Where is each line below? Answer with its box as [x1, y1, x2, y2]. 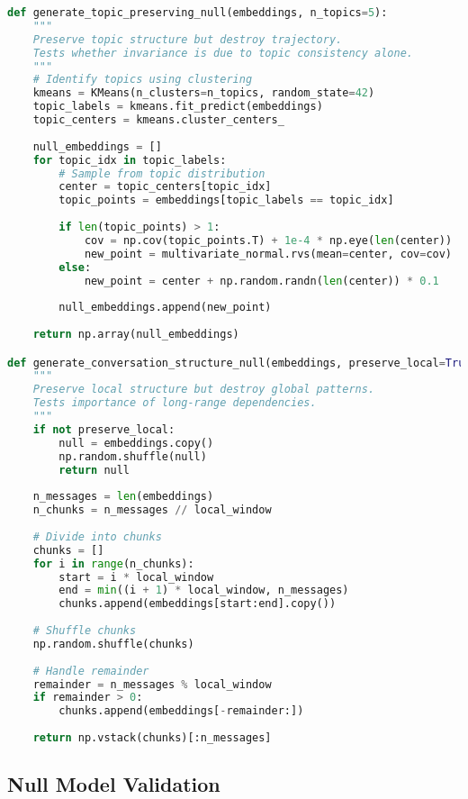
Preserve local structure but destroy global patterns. [32, 383, 375, 396]
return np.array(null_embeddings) [32, 328, 239, 340]
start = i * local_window [58, 570, 214, 584]
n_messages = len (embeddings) [32, 490, 214, 504]
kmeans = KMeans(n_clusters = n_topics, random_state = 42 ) [32, 86, 375, 100]
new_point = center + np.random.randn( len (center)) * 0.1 [84, 274, 439, 287]
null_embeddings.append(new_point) [58, 301, 272, 314]
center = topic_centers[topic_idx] [58, 180, 272, 194]
